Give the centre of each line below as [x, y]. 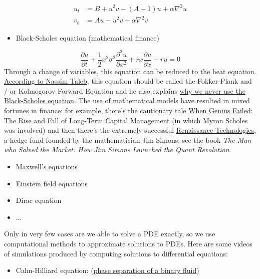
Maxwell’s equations [47, 167]
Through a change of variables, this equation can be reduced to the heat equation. [130, 71]
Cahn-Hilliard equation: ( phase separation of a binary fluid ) [107, 270]
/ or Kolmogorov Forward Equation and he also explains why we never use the [125, 90]
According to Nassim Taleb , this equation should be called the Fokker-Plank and [128, 81]
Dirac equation [39, 200]
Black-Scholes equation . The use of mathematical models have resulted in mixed [127, 100]
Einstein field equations [52, 183]
